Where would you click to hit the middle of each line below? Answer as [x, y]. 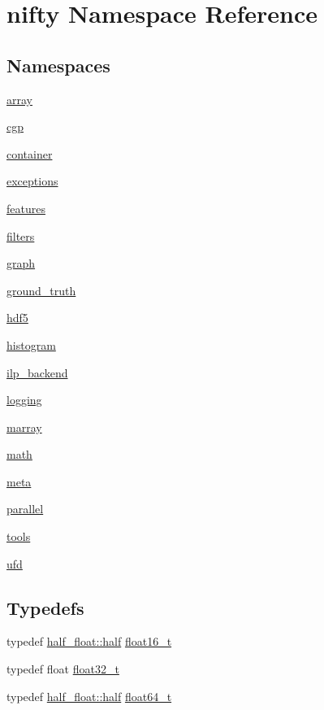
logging [24, 400]
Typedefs [45, 607]
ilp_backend [37, 372]
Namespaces [58, 65]
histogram [31, 344]
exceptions [32, 181]
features [26, 208]
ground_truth [41, 290]
